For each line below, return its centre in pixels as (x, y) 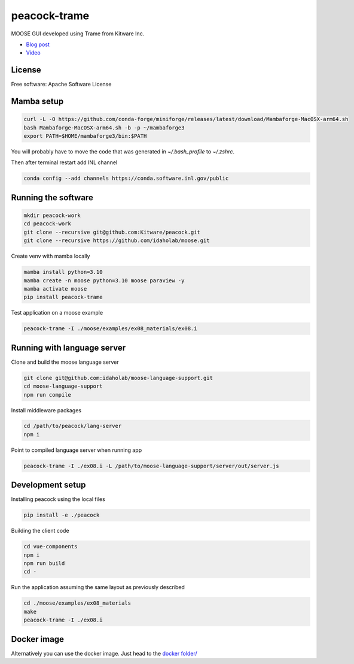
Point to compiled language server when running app (77, 450)
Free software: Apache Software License (61, 84)
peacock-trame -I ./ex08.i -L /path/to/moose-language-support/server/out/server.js (151, 466)
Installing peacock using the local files (58, 499)
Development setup (48, 485)
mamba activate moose (55, 289)
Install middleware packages (46, 410)
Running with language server (68, 348)
